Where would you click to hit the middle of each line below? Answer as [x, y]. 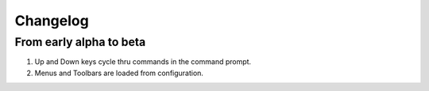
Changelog [52, 21]
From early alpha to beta [80, 42]
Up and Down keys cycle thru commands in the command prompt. [143, 62]
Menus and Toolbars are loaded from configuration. [119, 73]
